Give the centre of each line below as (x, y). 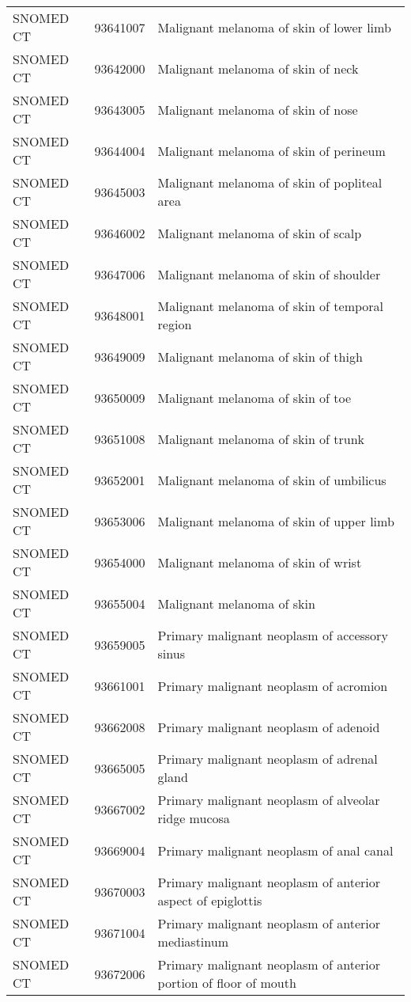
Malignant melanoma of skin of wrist (260, 562)
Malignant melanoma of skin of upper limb (276, 521)
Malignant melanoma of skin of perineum (271, 150)
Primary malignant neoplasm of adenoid (269, 727)
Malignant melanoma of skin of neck (258, 68)
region (175, 324)
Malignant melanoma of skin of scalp (260, 233)
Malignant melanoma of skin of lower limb (274, 27)
